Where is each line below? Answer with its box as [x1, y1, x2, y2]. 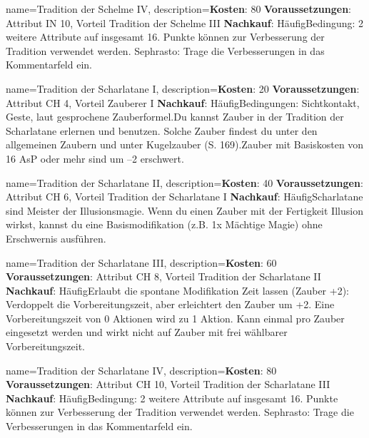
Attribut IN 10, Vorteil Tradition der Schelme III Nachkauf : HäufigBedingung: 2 [6, 15, 364, 30]
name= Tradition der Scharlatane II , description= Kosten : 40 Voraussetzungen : [6, 175, 363, 190]
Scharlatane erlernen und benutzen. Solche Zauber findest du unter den [6, 123, 318, 138]
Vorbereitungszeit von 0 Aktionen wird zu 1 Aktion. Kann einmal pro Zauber [6, 310, 345, 325]
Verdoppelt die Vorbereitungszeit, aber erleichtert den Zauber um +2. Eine [6, 297, 335, 312]
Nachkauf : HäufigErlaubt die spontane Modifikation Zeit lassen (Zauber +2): [6, 282, 349, 297]
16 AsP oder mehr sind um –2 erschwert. [6, 151, 184, 165]
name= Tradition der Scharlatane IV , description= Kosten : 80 [6, 362, 277, 377]
